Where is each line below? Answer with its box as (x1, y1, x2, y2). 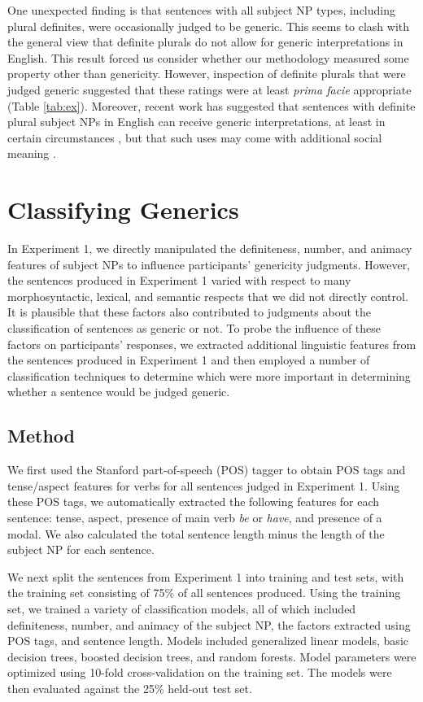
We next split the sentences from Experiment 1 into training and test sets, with (7, 568, 404, 585)
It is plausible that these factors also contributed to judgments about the (7, 303, 371, 320)
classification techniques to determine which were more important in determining (7, 367, 411, 384)
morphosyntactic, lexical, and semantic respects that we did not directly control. (7, 287, 408, 304)
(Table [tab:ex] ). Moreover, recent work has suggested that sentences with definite (7, 97, 416, 114)
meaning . (7, 145, 56, 162)
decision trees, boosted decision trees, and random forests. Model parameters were (7, 647, 416, 665)
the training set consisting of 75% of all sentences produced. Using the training (7, 584, 401, 601)
